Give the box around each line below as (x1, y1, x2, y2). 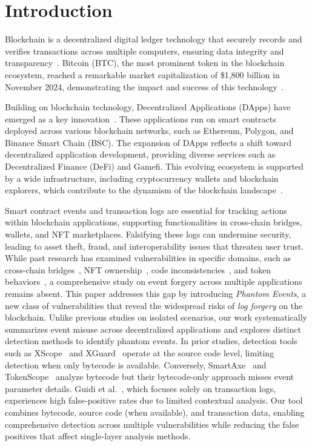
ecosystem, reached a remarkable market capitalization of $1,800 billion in (5, 68, 280, 81)
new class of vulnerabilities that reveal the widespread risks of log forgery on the (5, 299, 303, 311)
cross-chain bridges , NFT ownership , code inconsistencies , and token (5, 263, 271, 276)
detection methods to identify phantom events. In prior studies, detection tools (5, 334, 297, 347)
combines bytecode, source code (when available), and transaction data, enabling (5, 405, 305, 418)
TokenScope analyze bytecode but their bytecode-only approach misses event (5, 370, 294, 383)
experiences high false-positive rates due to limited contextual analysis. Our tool (5, 394, 303, 407)
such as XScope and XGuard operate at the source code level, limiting (5, 346, 274, 359)
